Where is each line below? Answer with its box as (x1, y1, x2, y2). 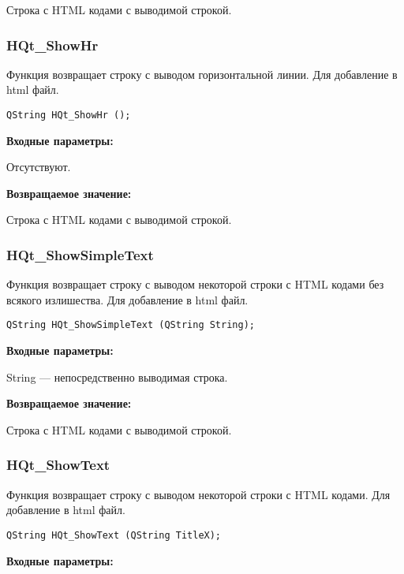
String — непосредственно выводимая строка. (6, 368, 228, 385)
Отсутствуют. (6, 158, 71, 175)
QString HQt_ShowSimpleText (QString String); (6, 319, 255, 331)
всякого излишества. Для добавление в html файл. (6, 291, 249, 307)
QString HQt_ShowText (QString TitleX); (6, 529, 222, 541)
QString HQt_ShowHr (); (6, 110, 131, 121)
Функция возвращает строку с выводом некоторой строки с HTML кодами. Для (6, 486, 391, 502)
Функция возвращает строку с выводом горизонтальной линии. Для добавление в (6, 65, 398, 82)
